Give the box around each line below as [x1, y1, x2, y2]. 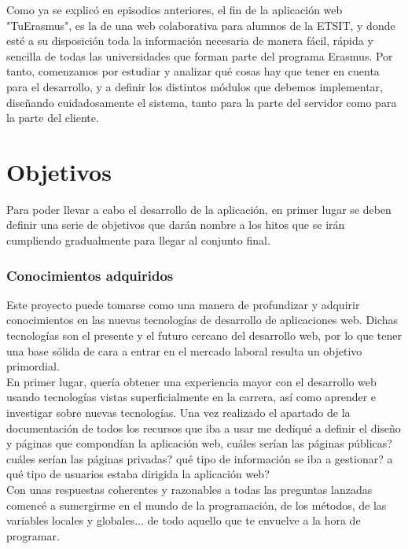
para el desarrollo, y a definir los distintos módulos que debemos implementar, [6, 78, 383, 94]
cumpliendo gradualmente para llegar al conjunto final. [6, 232, 270, 249]
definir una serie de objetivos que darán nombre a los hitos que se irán [6, 216, 345, 233]
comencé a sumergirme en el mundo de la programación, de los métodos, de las [6, 496, 387, 513]
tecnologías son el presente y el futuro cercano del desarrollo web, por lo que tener [6, 327, 402, 344]
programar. [6, 527, 60, 543]
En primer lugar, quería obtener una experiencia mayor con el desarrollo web [6, 373, 377, 389]
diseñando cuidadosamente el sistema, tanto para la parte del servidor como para [6, 94, 397, 110]
